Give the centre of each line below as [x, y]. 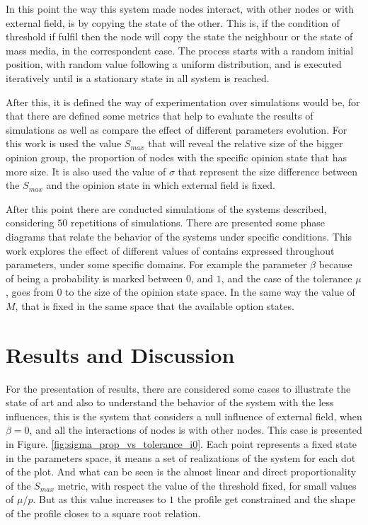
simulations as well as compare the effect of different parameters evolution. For [177, 129]
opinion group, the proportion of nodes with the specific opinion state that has [176, 157]
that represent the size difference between [268, 171]
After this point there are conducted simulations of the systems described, [166, 208]
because [335, 264]
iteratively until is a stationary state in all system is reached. [138, 77]
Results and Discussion [120, 354]
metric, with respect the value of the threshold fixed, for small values [207, 485]
